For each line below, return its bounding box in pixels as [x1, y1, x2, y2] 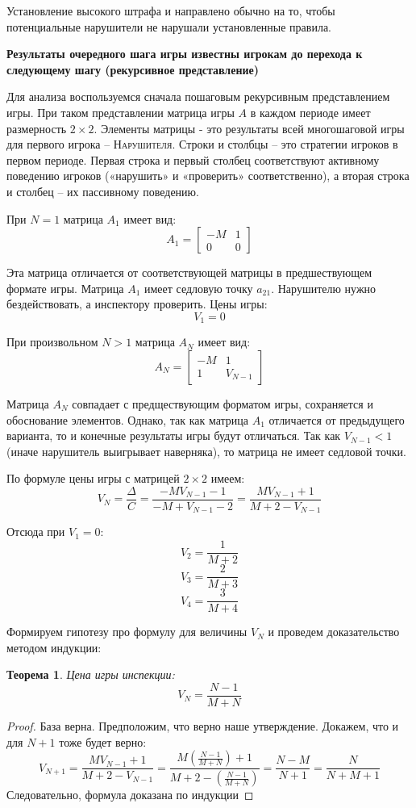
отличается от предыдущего [268, 411, 405, 428]
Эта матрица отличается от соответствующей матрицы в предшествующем [6, 264, 372, 281]
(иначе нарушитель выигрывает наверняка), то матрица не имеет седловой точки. [6, 442, 406, 459]
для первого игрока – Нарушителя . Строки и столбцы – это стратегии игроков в [6, 136, 398, 153]
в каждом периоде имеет [250, 103, 371, 120]
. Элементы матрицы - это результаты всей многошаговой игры [94, 119, 405, 136]
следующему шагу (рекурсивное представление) [6, 61, 260, 77]
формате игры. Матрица [6, 279, 124, 296]
